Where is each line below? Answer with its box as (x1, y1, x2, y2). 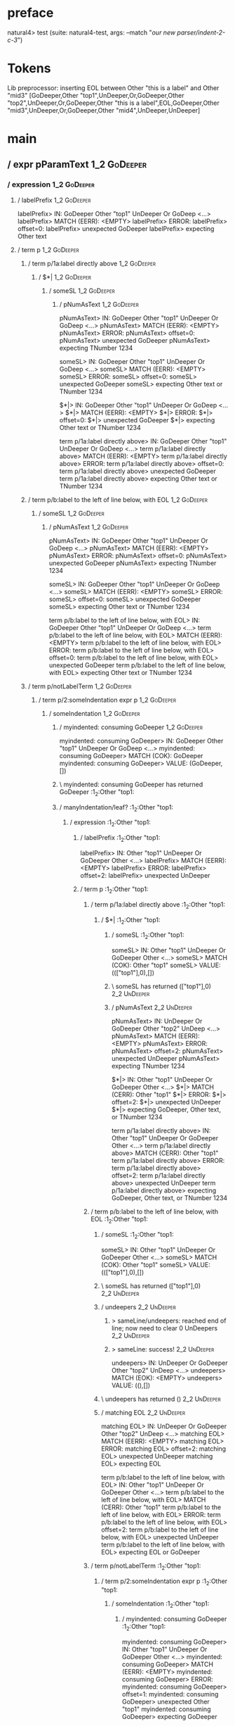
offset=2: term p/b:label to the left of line (101, 1525, 219, 1534)
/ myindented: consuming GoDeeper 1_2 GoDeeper (59, 723, 203, 731)
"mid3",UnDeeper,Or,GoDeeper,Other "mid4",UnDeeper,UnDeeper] (7, 106, 201, 114)
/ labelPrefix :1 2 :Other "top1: (80, 833, 161, 843)
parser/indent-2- (177, 28, 226, 37)
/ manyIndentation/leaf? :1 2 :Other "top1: (59, 802, 174, 813)
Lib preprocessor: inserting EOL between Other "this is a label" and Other (7, 83, 220, 92)
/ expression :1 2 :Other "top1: (69, 818, 151, 829)
